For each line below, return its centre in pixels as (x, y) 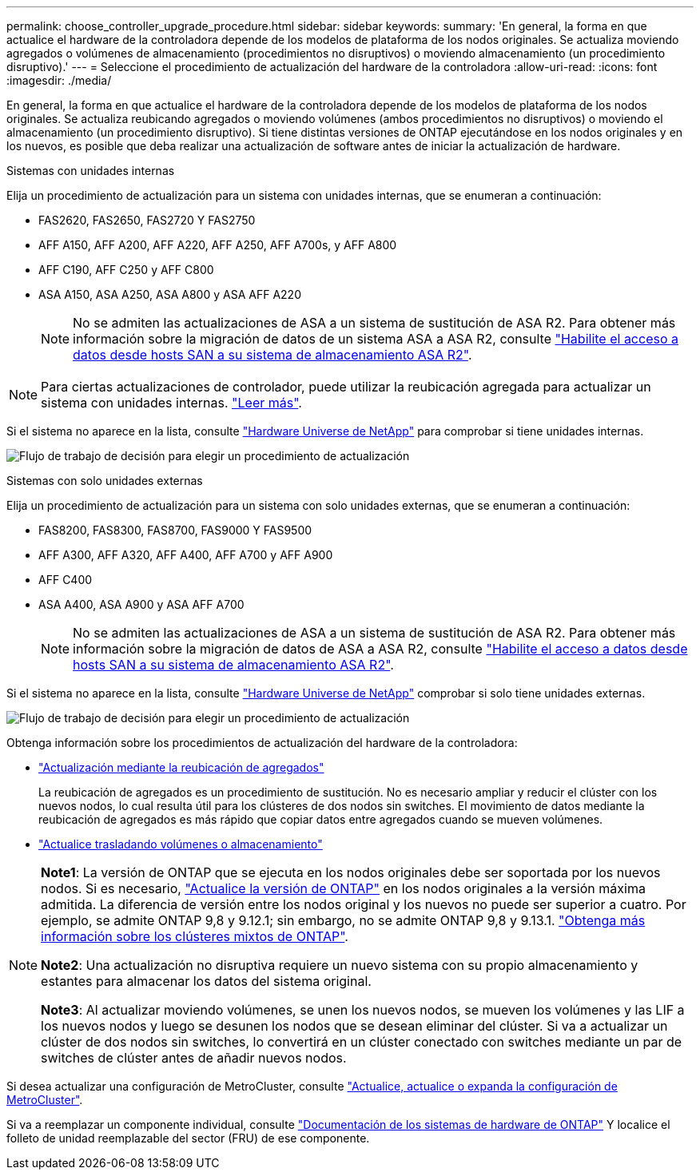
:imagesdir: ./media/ (59, 80)
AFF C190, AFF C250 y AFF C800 (126, 270)
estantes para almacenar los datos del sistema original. (206, 981)
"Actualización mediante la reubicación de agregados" (181, 767)
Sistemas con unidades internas (91, 171)
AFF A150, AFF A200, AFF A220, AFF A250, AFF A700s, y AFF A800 (218, 245)
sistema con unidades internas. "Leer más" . (171, 403)
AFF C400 (66, 580)
